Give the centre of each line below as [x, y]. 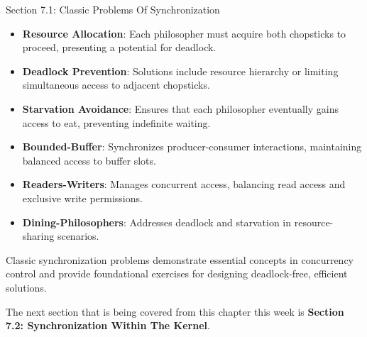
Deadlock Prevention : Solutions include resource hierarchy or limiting [180, 71]
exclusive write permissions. [82, 198]
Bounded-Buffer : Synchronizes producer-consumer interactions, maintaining [192, 147]
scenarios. [78, 236]
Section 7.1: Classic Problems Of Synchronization [113, 9]
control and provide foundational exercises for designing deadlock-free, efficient [177, 274]
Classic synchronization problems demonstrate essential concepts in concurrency [180, 259]
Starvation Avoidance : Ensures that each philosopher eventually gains [180, 108]
